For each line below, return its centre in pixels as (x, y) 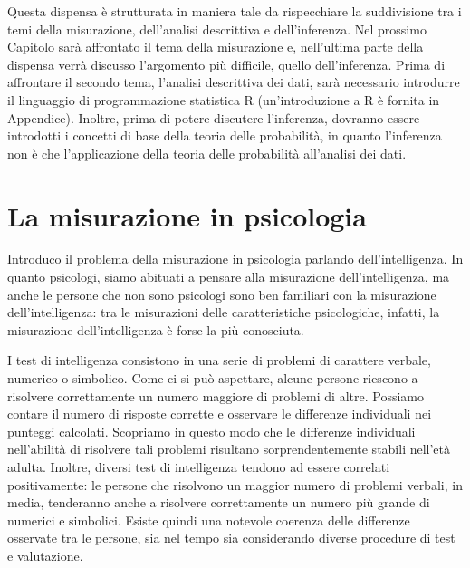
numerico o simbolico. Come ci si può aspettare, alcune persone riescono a (213, 378)
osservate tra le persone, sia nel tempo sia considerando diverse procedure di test (231, 538)
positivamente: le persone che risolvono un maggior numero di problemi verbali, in (235, 484)
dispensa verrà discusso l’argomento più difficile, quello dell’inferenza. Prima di (226, 64)
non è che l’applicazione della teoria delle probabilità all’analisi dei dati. (207, 153)
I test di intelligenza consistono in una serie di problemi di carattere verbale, (219, 360)
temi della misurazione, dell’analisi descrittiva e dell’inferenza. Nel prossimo (217, 29)
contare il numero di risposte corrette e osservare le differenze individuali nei (220, 414)
